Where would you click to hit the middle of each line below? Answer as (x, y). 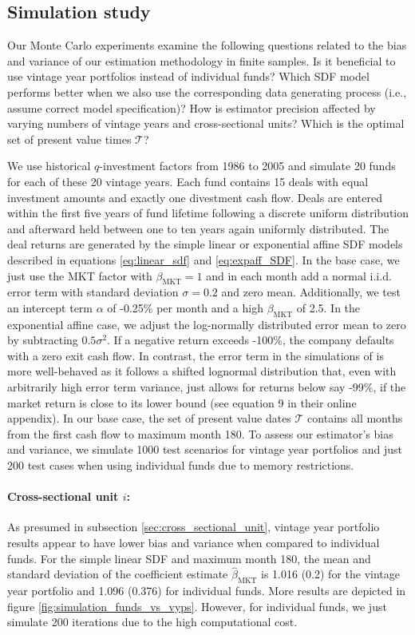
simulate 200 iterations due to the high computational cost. (152, 622)
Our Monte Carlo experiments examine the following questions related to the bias (207, 45)
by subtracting (43, 340)
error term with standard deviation (93, 292)
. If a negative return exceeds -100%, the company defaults (251, 340)
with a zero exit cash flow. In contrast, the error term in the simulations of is (196, 355)
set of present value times (69, 139)
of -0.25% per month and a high (185, 307)
